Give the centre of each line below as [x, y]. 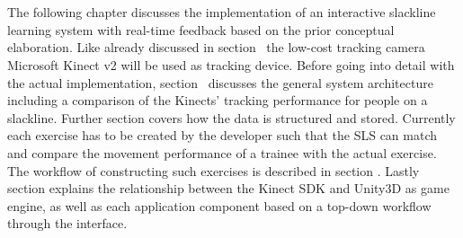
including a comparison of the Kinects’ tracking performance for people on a [218, 100]
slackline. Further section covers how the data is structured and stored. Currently [231, 117]
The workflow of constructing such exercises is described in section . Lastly [214, 170]
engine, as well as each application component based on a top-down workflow [219, 205]
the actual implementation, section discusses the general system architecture [220, 82]
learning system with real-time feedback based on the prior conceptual [201, 29]
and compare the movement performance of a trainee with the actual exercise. [222, 152]
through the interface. [67, 223]
